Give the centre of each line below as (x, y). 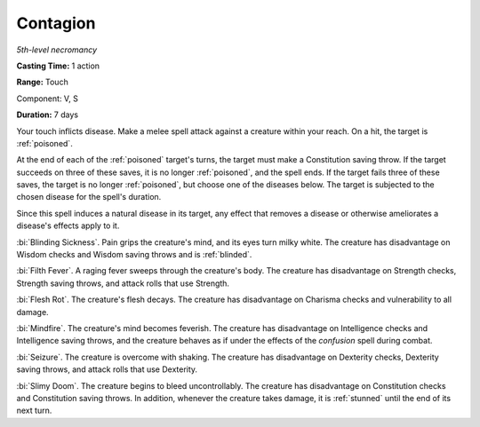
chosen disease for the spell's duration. (89, 197)
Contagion (56, 23)
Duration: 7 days (48, 115)
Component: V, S (48, 99)
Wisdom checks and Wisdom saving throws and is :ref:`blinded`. (134, 255)
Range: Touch (42, 82)
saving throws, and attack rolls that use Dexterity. (107, 369)
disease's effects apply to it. (68, 225)
